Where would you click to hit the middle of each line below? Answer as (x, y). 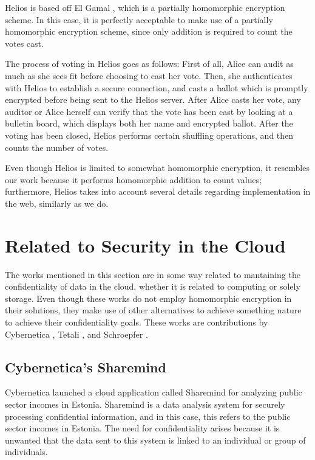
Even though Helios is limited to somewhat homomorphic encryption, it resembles (157, 168)
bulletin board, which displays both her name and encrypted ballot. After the (149, 123)
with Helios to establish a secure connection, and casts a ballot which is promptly (157, 87)
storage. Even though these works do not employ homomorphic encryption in (148, 298)
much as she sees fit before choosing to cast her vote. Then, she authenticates (149, 75)
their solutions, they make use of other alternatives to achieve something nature (153, 310)
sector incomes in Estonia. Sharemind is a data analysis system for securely (145, 404)
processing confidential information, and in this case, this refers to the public (148, 416)
